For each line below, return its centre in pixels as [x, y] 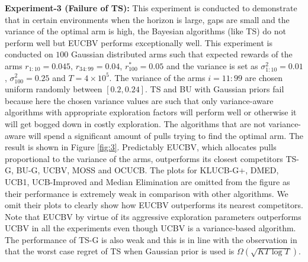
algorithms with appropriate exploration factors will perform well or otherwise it [151, 112]
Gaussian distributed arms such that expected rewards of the [182, 54]
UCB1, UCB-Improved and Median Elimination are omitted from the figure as [147, 181]
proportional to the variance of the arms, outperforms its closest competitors [144, 158]
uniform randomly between [54, 89]
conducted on [29, 54]
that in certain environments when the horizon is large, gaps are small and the [147, 19]
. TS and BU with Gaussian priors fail [214, 89]
